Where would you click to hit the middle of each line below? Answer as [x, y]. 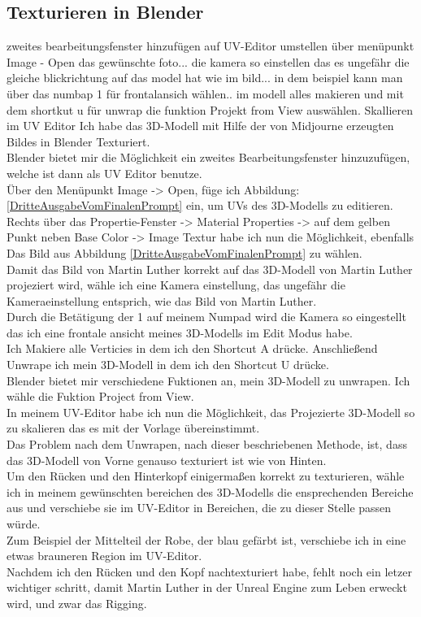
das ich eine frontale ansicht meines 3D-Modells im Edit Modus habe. [180, 332]
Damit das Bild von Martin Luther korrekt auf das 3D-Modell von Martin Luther [210, 269]
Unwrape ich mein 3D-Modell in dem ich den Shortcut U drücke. [168, 365]
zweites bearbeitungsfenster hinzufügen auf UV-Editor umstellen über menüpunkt [210, 46]
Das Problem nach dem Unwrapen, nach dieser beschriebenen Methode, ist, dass [207, 444]
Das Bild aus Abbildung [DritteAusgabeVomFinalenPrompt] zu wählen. [184, 252]
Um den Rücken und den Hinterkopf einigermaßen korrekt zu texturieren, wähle [206, 476]
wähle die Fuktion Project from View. [100, 396]
